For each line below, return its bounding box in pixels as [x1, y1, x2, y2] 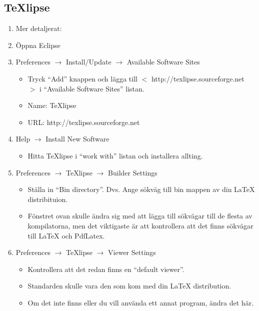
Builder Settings [108, 167, 157, 177]
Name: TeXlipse [27, 100, 76, 110]
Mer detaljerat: [15, 23, 62, 33]
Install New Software [45, 133, 109, 144]
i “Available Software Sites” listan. [39, 83, 144, 93]
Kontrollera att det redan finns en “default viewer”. [27, 263, 184, 274]
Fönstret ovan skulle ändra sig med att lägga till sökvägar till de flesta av [27, 210, 252, 221]
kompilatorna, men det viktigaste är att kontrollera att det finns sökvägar [27, 220, 253, 230]
